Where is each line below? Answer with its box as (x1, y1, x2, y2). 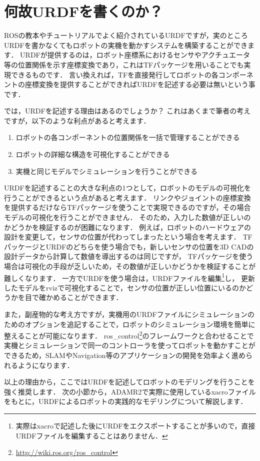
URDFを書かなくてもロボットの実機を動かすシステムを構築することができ (4, 39, 248, 50)
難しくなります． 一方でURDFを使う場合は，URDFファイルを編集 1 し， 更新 (4, 271, 255, 283)
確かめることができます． (38, 292, 123, 302)
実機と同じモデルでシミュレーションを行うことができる (15, 165, 197, 176)
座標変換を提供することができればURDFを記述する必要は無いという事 (24, 79, 255, 89)
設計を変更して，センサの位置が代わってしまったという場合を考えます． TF (4, 231, 252, 242)
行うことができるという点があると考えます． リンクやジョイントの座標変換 (4, 192, 251, 202)
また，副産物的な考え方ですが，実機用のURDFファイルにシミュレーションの (4, 309, 254, 319)
